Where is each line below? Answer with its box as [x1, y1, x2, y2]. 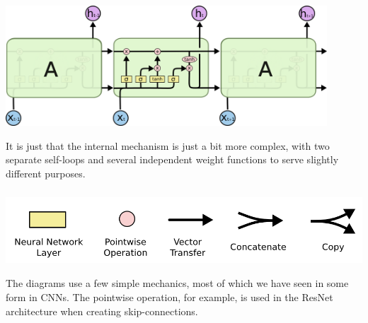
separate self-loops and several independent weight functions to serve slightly [6, 152, 339, 167]
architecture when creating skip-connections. [6, 303, 198, 318]
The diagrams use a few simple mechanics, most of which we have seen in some [6, 276, 349, 290]
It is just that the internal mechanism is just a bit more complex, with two [6, 138, 330, 153]
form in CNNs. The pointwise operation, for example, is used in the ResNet [6, 289, 333, 304]
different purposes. [6, 165, 86, 180]
